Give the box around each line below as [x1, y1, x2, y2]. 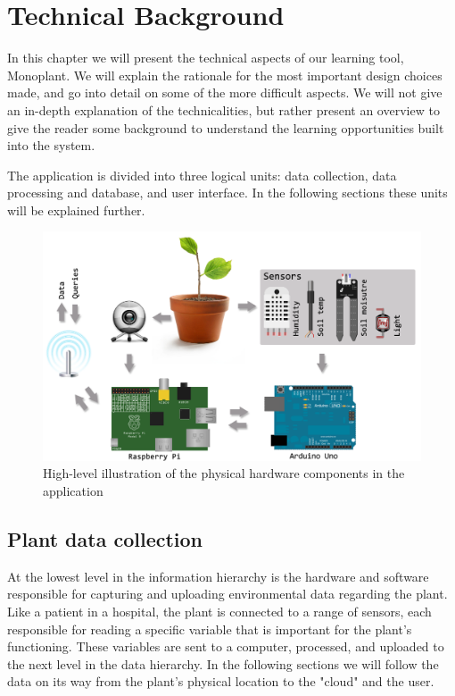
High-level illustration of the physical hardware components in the [43, 464, 405, 482]
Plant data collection [7, 524, 203, 552]
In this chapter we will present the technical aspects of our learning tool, [7, 48, 404, 67]
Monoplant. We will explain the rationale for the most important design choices [7, 65, 443, 84]
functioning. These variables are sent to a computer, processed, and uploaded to [7, 637, 444, 656]
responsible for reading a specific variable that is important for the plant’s [7, 619, 412, 638]
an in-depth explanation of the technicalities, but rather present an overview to [7, 100, 440, 119]
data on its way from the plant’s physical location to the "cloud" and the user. [7, 672, 434, 691]
